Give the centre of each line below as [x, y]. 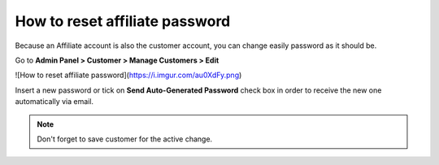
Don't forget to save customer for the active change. [125, 139]
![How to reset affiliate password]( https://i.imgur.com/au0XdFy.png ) [128, 75]
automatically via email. [54, 102]
